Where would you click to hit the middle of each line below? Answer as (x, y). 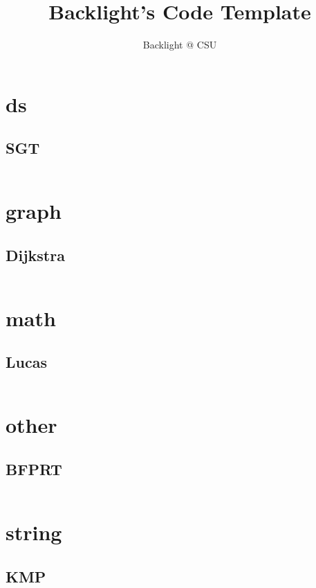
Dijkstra (35, 255)
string (34, 532)
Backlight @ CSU (180, 45)
